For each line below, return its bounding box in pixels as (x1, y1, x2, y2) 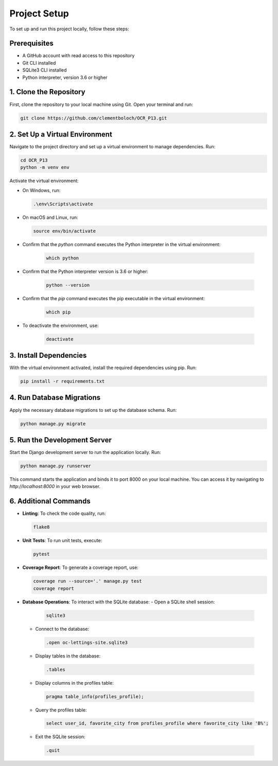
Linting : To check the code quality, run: (22, 510, 106, 517)
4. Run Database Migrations (9, 393, 101, 402)
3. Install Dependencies (9, 351, 87, 360)
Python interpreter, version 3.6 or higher (22, 74, 108, 80)
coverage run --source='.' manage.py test (33, 578, 142, 584)
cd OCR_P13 (20, 158, 48, 163)
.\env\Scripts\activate (33, 201, 94, 207)
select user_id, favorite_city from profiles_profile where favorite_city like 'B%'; (46, 721, 269, 726)
